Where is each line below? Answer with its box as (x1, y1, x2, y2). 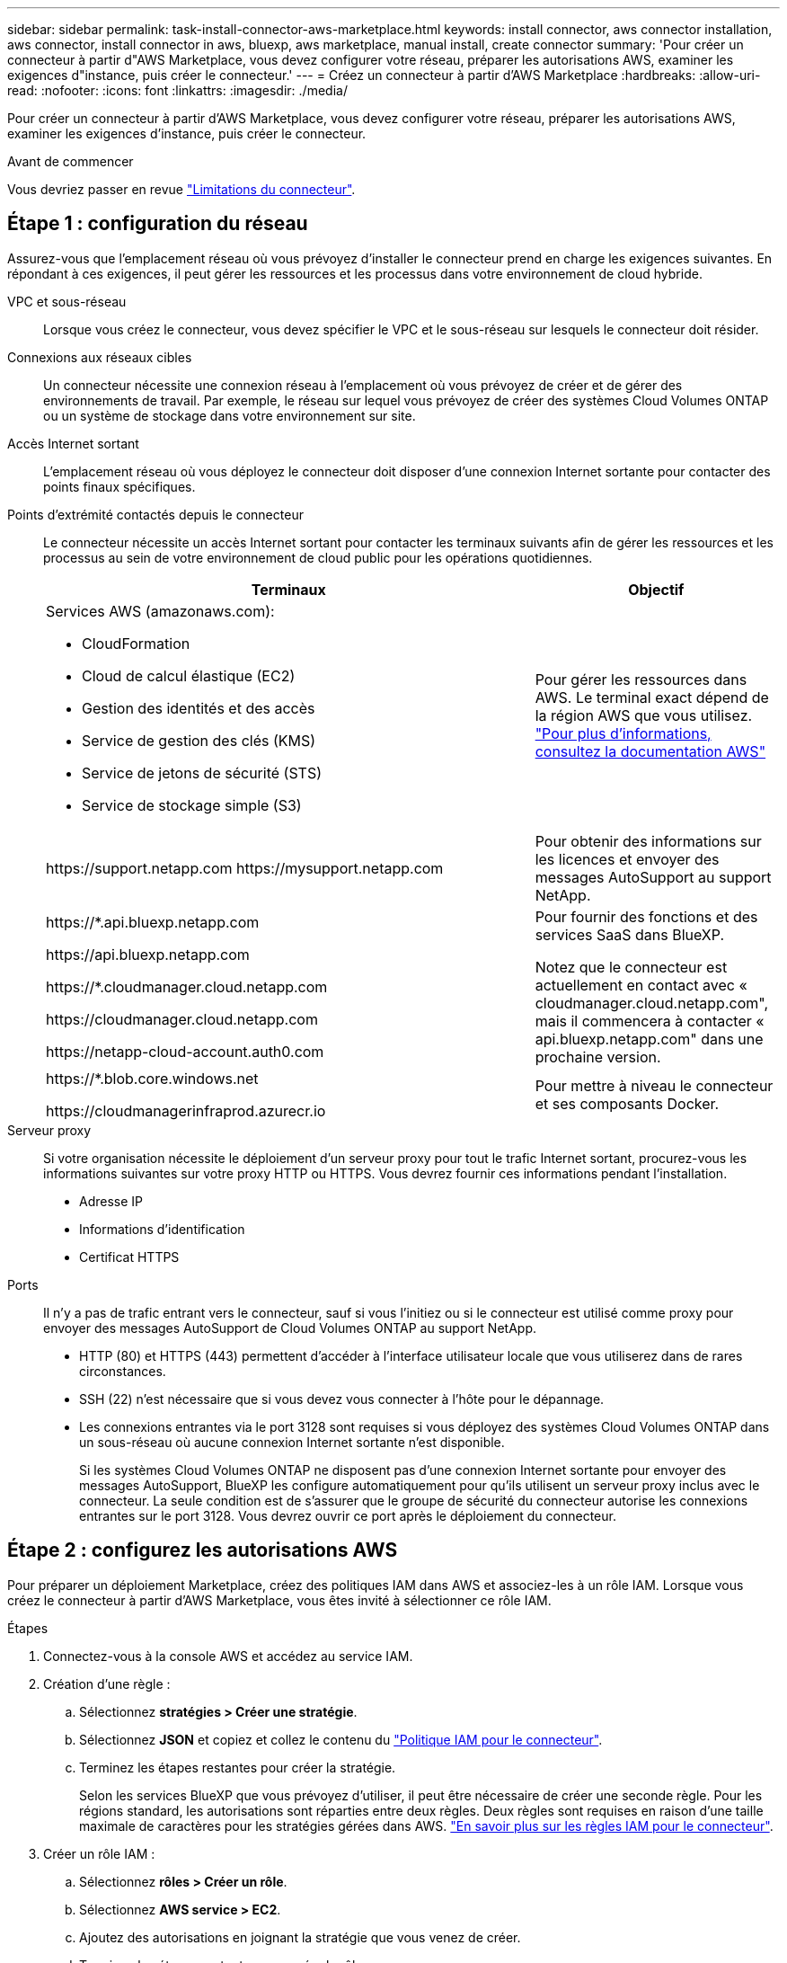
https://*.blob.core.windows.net (46, 1069, 259, 1088)
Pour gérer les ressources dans (535, 670, 747, 688)
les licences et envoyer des (535, 849, 720, 868)
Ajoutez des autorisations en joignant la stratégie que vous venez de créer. (79, 1929, 521, 1945)
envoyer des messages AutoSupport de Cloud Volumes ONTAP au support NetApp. (43, 1319, 536, 1336)
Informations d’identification (79, 1221, 245, 1237)
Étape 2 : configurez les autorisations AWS (7, 1539, 398, 1562)
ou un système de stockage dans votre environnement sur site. (43, 407, 416, 423)
